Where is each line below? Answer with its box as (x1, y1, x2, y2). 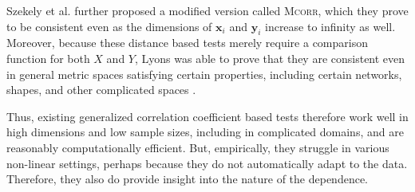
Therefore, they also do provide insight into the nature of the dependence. (6, 170, 368, 187)
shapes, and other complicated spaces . (6, 81, 196, 98)
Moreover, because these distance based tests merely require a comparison (6, 34, 368, 51)
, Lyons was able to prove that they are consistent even (135, 49, 405, 66)
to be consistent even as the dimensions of (6, 18, 212, 34)
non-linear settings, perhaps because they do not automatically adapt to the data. (6, 155, 408, 171)
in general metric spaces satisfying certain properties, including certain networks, (6, 65, 402, 82)
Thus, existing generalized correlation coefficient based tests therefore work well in (6, 108, 409, 124)
